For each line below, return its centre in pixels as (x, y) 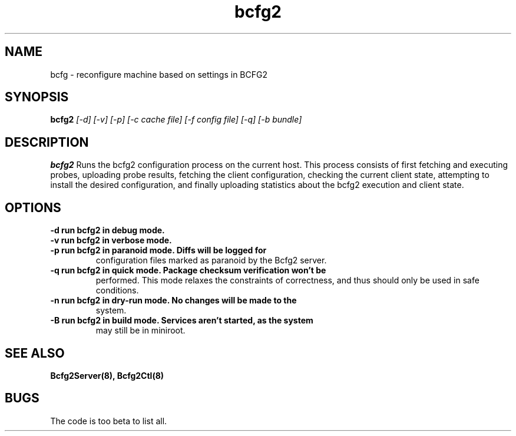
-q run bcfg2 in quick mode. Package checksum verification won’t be (188, 270)
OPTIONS (33, 207)
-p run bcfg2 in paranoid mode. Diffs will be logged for (158, 250)
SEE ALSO (35, 353)
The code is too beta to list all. (109, 421)
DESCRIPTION (47, 142)
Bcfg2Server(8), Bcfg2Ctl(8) (107, 375)
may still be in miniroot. (140, 331)
